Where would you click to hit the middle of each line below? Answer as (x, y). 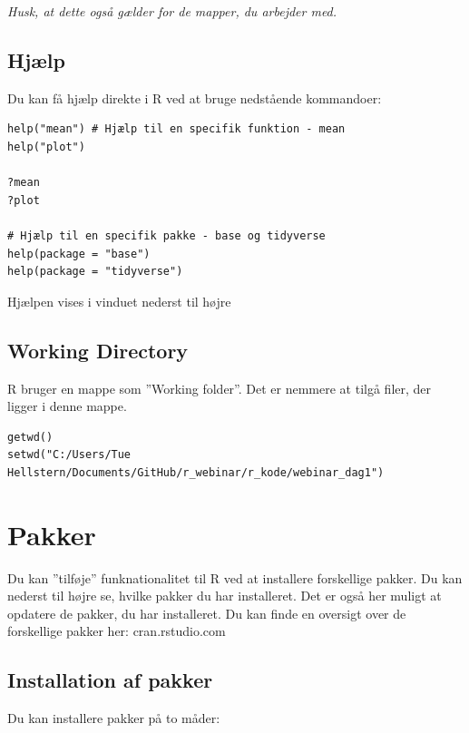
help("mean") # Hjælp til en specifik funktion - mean (176, 129)
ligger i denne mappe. (67, 406)
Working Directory (98, 350)
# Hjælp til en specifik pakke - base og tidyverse (166, 235)
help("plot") (46, 147)
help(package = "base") (79, 254)
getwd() (30, 437)
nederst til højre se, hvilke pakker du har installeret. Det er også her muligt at (225, 596)
